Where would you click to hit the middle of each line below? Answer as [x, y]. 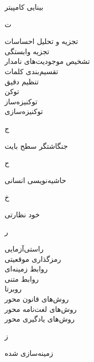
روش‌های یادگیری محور [40, 319]
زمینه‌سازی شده [29, 353]
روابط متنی [22, 278]
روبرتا [13, 289]
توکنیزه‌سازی [24, 111]
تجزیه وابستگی [27, 51]
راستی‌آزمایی [24, 249]
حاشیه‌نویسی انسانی [36, 180]
